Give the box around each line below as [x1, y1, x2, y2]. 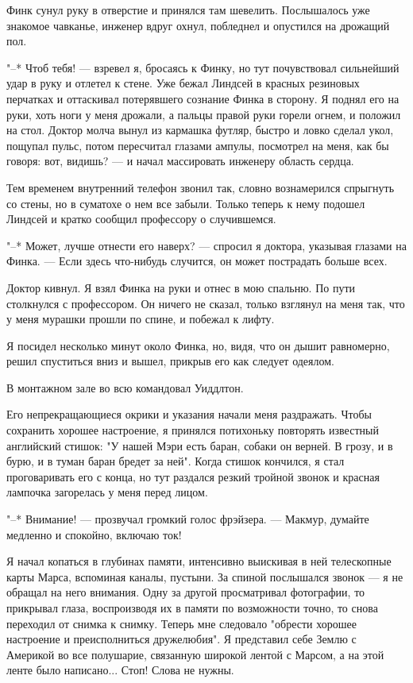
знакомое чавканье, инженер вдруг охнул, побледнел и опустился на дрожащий [6, 17, 390, 33]
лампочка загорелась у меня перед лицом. [6, 484, 208, 500]
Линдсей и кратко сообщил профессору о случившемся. [6, 210, 276, 227]
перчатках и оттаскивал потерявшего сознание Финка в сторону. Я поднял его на [6, 90, 399, 106]
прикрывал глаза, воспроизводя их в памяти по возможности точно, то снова [6, 600, 378, 615]
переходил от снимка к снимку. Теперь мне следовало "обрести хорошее [6, 615, 357, 631]
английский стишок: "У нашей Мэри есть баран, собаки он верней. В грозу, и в [6, 437, 393, 453]
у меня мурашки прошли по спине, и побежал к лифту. [6, 311, 275, 327]
